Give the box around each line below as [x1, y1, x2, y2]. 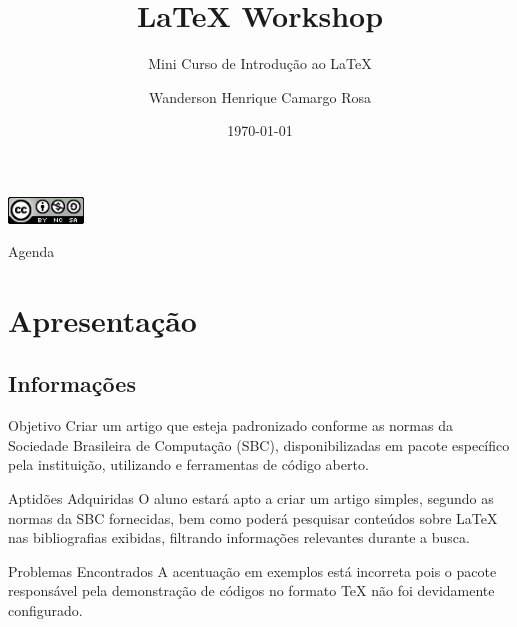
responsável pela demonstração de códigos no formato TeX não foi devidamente [8, 580, 495, 601]
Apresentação [8, 299, 197, 340]
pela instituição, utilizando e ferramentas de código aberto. [8, 454, 369, 475]
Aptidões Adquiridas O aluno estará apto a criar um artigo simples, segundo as [8, 488, 494, 509]
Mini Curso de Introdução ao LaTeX [148, 53, 372, 74]
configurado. [8, 600, 83, 621]
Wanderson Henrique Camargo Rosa [148, 86, 372, 107]
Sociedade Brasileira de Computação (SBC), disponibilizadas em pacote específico [8, 434, 510, 455]
